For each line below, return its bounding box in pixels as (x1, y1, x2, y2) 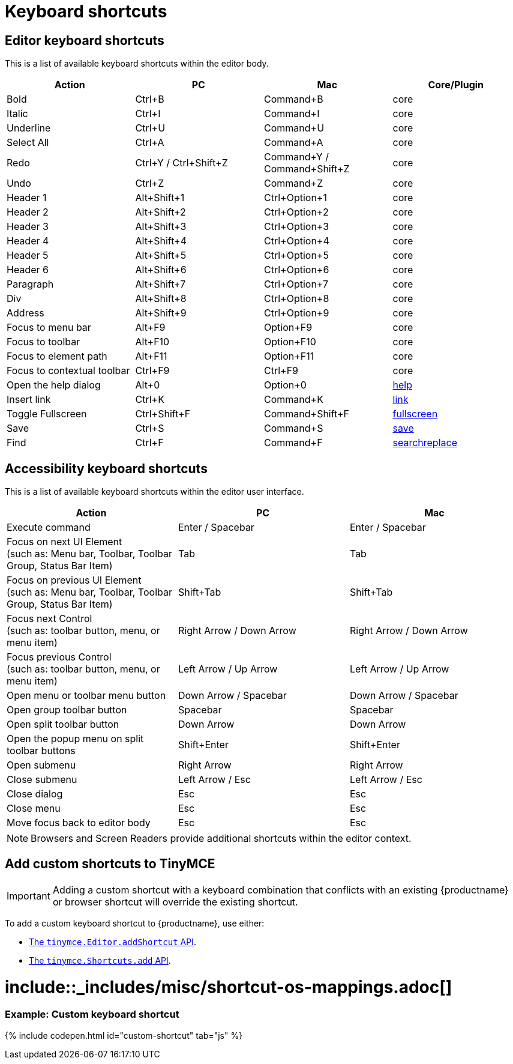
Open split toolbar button (7, 718, 119, 731)
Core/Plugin (428, 79, 484, 91)
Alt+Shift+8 (135, 292, 187, 305)
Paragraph (7, 278, 54, 291)
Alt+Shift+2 (135, 206, 186, 219)
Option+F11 (264, 350, 314, 363)
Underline (7, 122, 51, 135)
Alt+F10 (135, 336, 170, 348)
